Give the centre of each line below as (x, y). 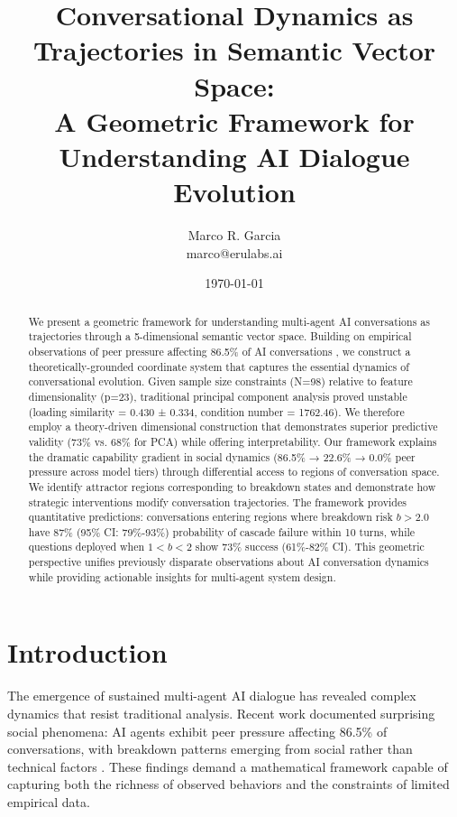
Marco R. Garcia (234, 235)
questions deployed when (87, 547)
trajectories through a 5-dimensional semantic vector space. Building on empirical (220, 336)
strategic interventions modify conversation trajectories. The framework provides (217, 501)
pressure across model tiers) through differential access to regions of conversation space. (234, 472)
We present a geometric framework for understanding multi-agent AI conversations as (229, 321)
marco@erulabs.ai (234, 252)
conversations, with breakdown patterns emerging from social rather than (210, 749)
